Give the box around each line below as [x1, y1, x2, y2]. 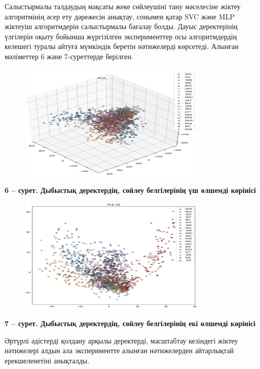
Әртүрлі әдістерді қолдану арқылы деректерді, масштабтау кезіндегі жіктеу [5, 335, 238, 346]
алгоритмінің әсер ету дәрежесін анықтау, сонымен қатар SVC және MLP [5, 11, 235, 21]
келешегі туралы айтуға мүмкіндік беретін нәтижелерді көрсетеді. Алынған [5, 41, 239, 52]
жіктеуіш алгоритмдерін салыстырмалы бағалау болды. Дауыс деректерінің [5, 21, 238, 32]
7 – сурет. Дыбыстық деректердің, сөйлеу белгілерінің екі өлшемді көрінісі [5, 318, 256, 329]
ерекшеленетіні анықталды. [5, 355, 90, 365]
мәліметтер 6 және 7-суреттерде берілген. [5, 51, 134, 61]
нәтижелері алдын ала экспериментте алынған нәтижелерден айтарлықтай [5, 345, 234, 356]
